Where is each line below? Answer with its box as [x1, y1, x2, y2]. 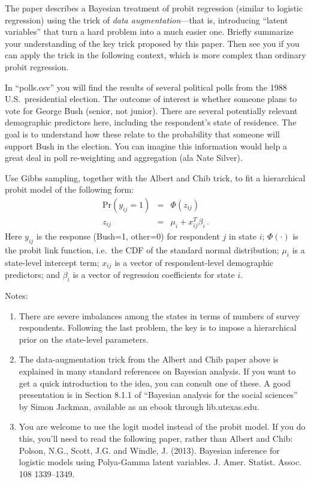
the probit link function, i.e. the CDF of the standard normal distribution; [5, 244, 279, 256]
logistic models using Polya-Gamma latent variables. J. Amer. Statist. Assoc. [19, 456, 302, 468]
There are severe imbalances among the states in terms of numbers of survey [19, 309, 300, 322]
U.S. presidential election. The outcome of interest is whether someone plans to [5, 92, 297, 105]
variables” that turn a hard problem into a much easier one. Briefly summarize [5, 25, 294, 38]
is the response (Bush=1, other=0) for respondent [36, 230, 220, 243]
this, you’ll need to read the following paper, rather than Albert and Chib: [19, 432, 293, 444]
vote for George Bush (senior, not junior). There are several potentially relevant [5, 104, 298, 116]
